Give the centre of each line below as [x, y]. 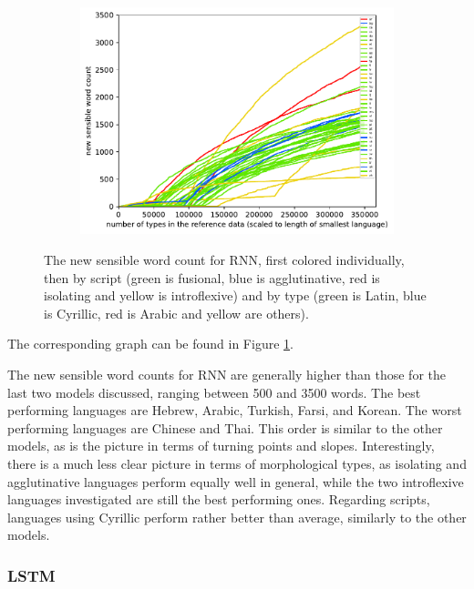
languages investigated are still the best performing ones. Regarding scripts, [219, 499]
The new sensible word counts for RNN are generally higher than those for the [227, 375]
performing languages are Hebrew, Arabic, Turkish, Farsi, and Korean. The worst [235, 410]
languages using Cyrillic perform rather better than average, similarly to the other [237, 517]
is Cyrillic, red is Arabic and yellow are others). [176, 313]
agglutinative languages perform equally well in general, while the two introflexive [236, 481]
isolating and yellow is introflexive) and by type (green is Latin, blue [235, 295]
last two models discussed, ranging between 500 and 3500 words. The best [214, 392]
